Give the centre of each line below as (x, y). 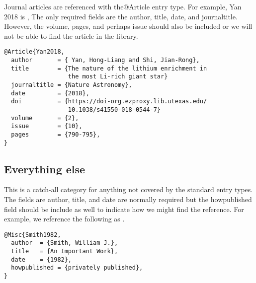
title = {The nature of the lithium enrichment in (109, 68)
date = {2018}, (50, 93)
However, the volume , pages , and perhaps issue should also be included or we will (128, 26)
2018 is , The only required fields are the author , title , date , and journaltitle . (121, 16)
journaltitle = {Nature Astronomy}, (72, 85)
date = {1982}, (42, 259)
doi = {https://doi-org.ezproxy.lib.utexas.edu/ (109, 102)
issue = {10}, (47, 126)
